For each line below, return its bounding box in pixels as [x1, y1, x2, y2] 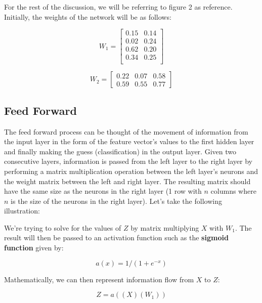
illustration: [4, 205, 40, 216]
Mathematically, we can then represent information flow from [4, 274, 194, 284]
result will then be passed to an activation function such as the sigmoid [4, 232, 229, 243]
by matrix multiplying [130, 222, 199, 233]
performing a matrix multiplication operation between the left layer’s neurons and [4, 165, 258, 176]
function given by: [4, 242, 64, 253]
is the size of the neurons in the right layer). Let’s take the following [11, 195, 222, 206]
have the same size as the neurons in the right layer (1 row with [4, 186, 202, 196]
